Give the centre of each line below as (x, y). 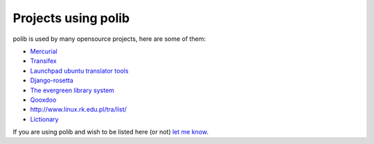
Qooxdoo (43, 100)
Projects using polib (71, 18)
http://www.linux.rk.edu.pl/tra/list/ (79, 109)
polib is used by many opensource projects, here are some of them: (109, 39)
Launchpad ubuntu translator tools (79, 71)
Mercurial (44, 51)
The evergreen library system (72, 90)
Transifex (43, 61)
